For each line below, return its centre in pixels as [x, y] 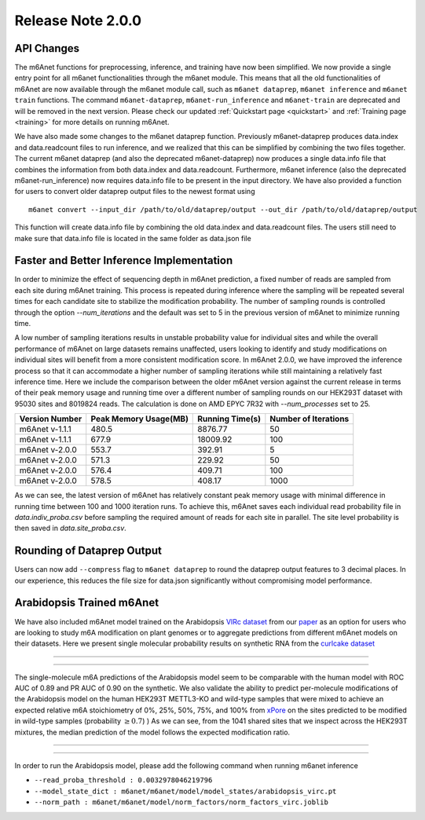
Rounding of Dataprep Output [88, 551]
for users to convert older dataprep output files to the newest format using [135, 192]
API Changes [47, 48]
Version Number [51, 419]
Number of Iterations [310, 419]
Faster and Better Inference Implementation [124, 260]
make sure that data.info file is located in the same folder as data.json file [133, 238]
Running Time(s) [229, 419]
